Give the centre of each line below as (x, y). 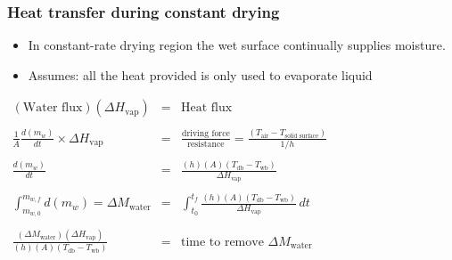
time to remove (222, 242)
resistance (206, 145)
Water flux (53, 108)
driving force (205, 134)
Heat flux (206, 108)
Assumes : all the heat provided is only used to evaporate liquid (200, 74)
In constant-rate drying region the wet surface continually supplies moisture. (237, 45)
